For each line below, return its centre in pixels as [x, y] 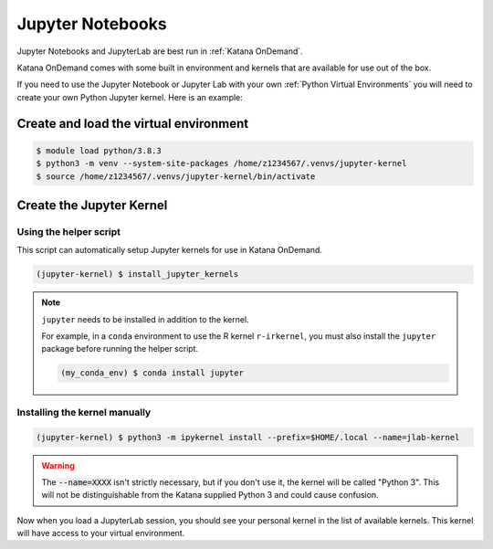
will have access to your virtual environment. [101, 533]
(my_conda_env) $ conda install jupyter [152, 373]
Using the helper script [69, 231]
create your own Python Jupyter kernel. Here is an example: [130, 97]
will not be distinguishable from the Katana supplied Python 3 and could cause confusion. [210, 495]
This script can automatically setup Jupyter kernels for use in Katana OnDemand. [170, 250]
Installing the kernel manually [84, 412]
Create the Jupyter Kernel [92, 205]
